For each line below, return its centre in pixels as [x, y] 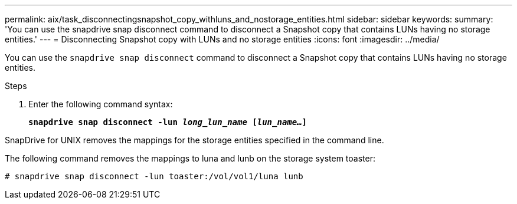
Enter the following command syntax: [101, 104]
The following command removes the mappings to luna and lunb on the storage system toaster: [190, 158]
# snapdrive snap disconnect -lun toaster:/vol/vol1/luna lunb [154, 176]
